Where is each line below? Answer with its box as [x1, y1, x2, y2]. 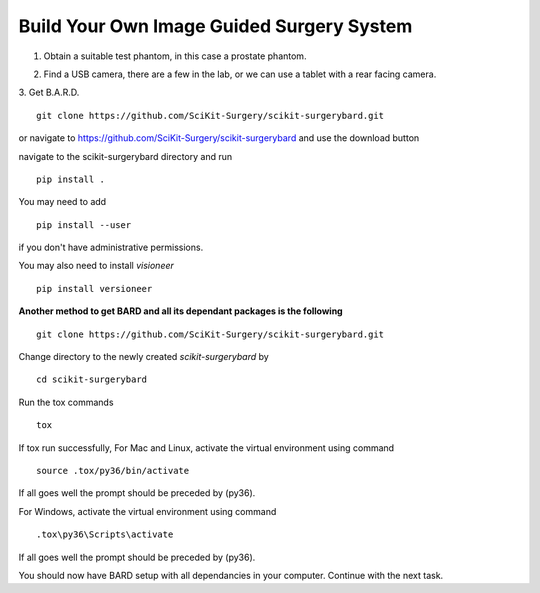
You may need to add [18, 196, 107, 208]
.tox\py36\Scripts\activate [36, 529, 174, 540]
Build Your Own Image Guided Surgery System [18, 15, 413, 37]
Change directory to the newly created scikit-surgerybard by [18, 351, 269, 363]
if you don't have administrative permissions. [18, 241, 204, 254]
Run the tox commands [18, 396, 114, 408]
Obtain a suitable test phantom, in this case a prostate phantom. [43, 50, 307, 62]
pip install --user [36, 219, 132, 230]
